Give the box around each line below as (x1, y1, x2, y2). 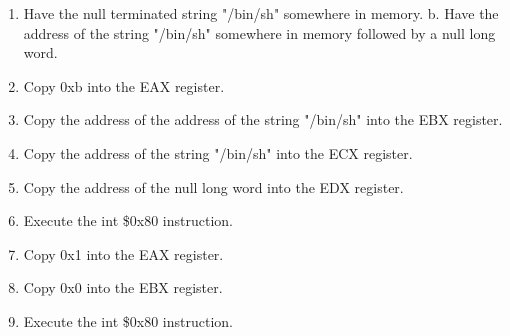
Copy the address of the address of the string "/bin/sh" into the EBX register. (23, 109, 503, 130)
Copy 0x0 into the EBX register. (23, 277, 223, 298)
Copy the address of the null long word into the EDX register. (23, 176, 404, 197)
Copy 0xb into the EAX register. (23, 75, 225, 96)
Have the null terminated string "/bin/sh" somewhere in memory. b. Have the (23, 3, 499, 23)
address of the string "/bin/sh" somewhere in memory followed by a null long (23, 22, 496, 43)
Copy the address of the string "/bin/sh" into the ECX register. (23, 142, 413, 163)
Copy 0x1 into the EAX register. (23, 243, 224, 264)
